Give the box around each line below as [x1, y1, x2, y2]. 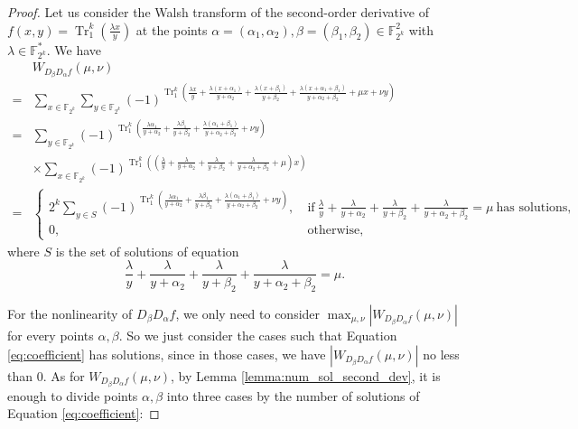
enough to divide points [7, 386, 138, 405]
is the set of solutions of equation [55, 241, 239, 260]
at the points [135, 20, 208, 39]
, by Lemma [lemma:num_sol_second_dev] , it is [171, 366, 441, 385]
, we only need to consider [175, 303, 321, 322]
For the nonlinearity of [7, 303, 133, 322]
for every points [7, 325, 94, 344]
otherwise [307, 224, 360, 238]
